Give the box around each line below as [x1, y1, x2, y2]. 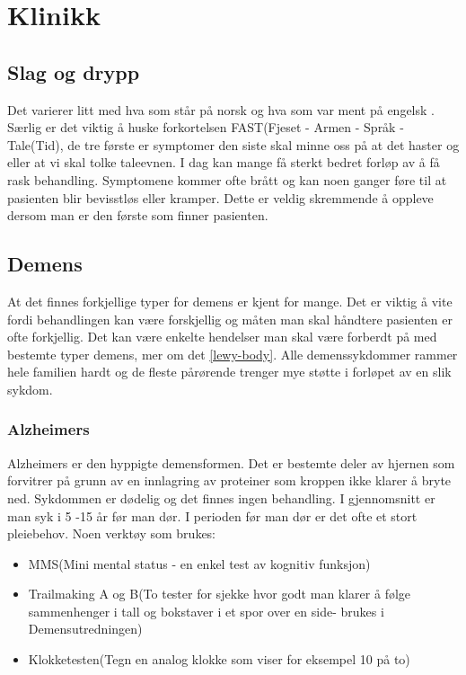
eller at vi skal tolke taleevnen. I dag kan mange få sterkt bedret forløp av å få [7, 153, 440, 172]
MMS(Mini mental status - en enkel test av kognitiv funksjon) [28, 554, 371, 573]
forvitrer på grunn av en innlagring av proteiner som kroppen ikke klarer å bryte [7, 471, 452, 490]
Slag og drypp [7, 58, 140, 85]
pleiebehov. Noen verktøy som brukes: [7, 524, 216, 543]
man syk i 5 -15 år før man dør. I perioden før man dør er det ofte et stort [7, 506, 418, 525]
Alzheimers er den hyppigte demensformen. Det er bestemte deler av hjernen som [7, 453, 455, 472]
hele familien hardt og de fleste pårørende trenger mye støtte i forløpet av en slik [7, 362, 452, 381]
